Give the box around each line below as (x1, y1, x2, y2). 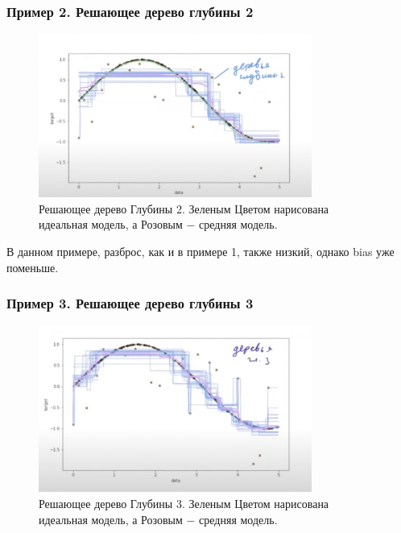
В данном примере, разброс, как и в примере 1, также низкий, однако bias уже (6, 243, 395, 260)
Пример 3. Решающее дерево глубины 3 (6, 293, 254, 313)
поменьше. (6, 258, 59, 275)
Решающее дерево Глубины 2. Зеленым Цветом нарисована (39, 200, 329, 217)
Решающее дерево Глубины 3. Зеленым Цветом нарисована (39, 495, 329, 512)
